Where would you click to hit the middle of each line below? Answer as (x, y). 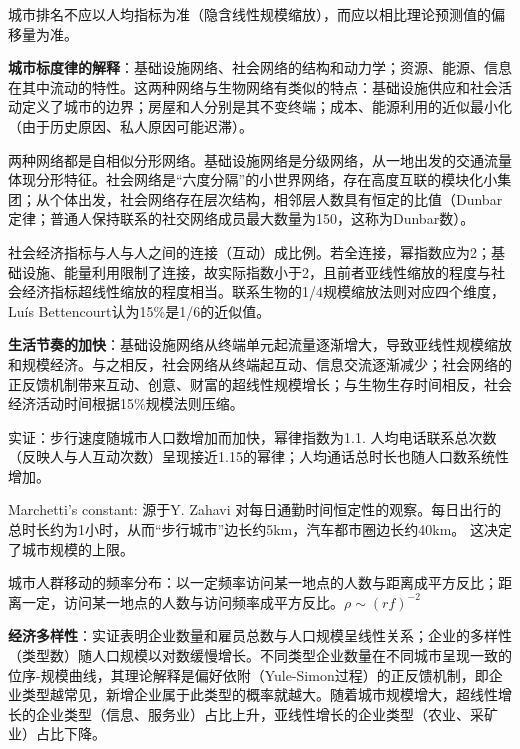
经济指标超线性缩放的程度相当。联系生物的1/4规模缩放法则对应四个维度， (263, 291)
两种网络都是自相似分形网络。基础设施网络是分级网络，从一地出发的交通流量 (260, 159)
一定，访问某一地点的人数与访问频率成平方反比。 (182, 601)
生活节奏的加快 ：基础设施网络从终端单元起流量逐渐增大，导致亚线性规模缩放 (260, 344)
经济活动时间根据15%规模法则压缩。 (126, 403)
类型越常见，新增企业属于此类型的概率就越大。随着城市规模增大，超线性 (259, 694)
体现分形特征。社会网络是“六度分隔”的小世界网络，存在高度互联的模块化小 (253, 179)
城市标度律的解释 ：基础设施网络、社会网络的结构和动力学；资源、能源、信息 (260, 67)
